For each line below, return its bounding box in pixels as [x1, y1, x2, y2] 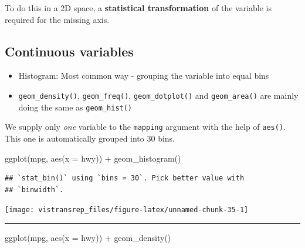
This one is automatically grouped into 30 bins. [5, 132, 175, 144]
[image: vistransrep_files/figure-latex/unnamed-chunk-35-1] [5, 206, 249, 215]
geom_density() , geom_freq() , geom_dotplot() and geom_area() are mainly [18, 89, 299, 101]
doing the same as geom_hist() [18, 100, 133, 113]
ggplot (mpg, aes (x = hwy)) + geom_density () [5, 231, 171, 243]
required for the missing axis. [5, 13, 110, 25]
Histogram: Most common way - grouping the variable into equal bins [18, 69, 269, 82]
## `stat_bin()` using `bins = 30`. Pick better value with [5, 174, 245, 183]
